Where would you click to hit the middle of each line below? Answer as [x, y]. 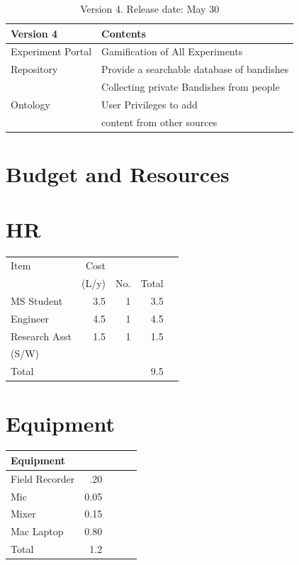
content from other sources [159, 122]
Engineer [30, 318]
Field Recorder [43, 478]
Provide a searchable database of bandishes [195, 69]
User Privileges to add [149, 104]
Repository [34, 69]
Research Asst [41, 336]
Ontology [31, 104]
